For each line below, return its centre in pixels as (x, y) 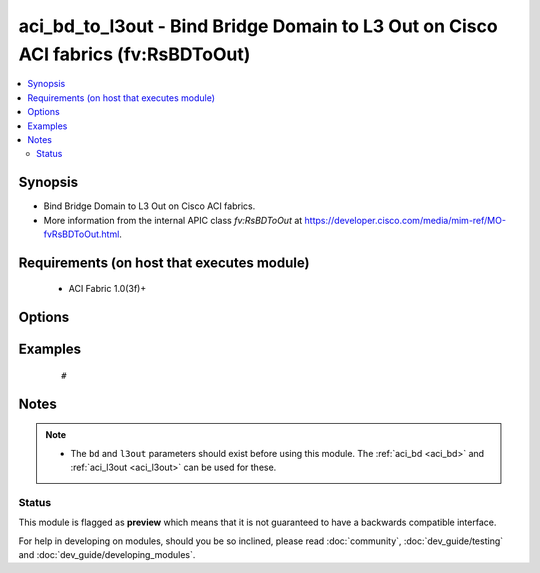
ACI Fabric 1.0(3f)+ (107, 289)
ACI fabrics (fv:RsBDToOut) (134, 54)
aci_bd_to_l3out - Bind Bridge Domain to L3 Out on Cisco (258, 26)
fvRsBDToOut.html (81, 234)
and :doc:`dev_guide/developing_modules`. (107, 554)
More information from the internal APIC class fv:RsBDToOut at (173, 220)
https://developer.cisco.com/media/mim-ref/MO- (405, 220)
